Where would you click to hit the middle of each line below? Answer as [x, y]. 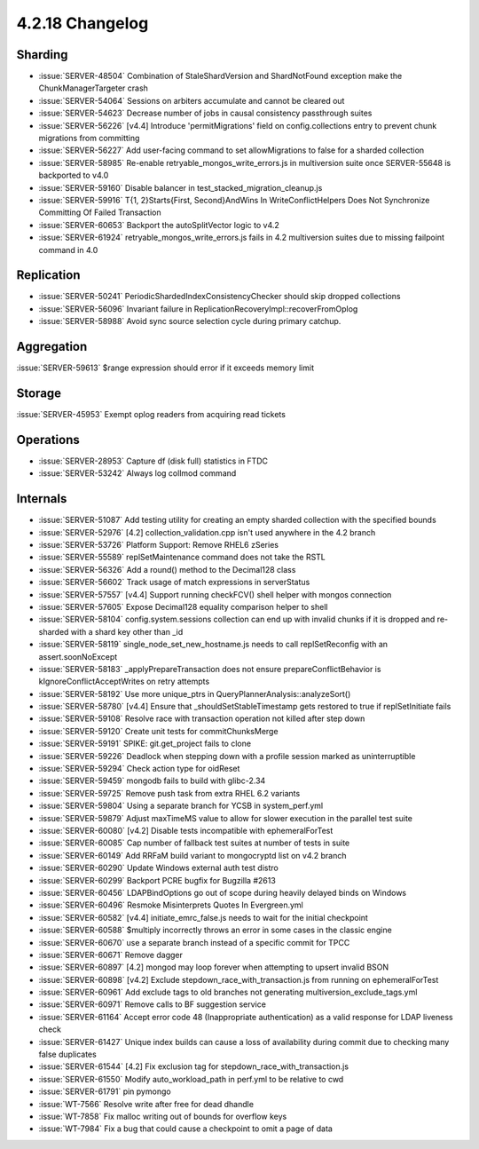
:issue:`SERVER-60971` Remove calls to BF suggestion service [152, 1004]
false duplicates [67, 1054]
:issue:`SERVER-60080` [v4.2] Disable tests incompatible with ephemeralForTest [186, 831]
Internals [42, 499]
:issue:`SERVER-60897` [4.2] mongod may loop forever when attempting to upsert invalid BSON [214, 967]
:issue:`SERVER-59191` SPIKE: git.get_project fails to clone [145, 744]
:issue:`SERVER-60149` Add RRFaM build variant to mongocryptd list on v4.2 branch [192, 855]
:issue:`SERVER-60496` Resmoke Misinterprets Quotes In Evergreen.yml [171, 905]
